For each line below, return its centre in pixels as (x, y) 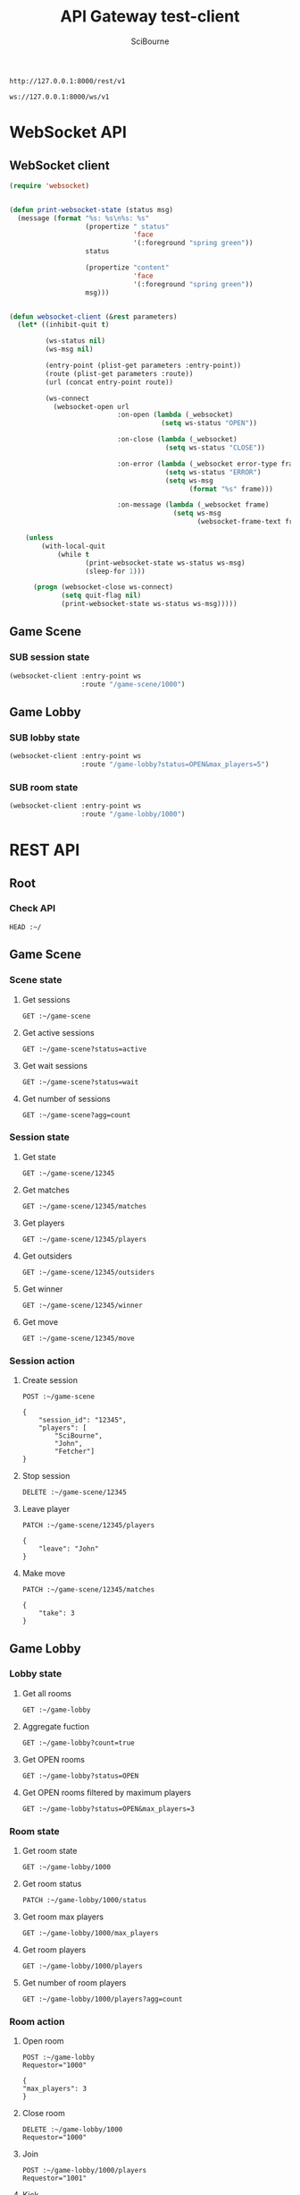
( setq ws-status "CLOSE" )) (215, 448)
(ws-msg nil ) (69, 350)
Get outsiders (47, 1256)
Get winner (42, 1289)
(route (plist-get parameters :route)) (119, 373)
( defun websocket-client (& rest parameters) (93, 316)
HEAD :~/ (25, 927)
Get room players (54, 1950)
